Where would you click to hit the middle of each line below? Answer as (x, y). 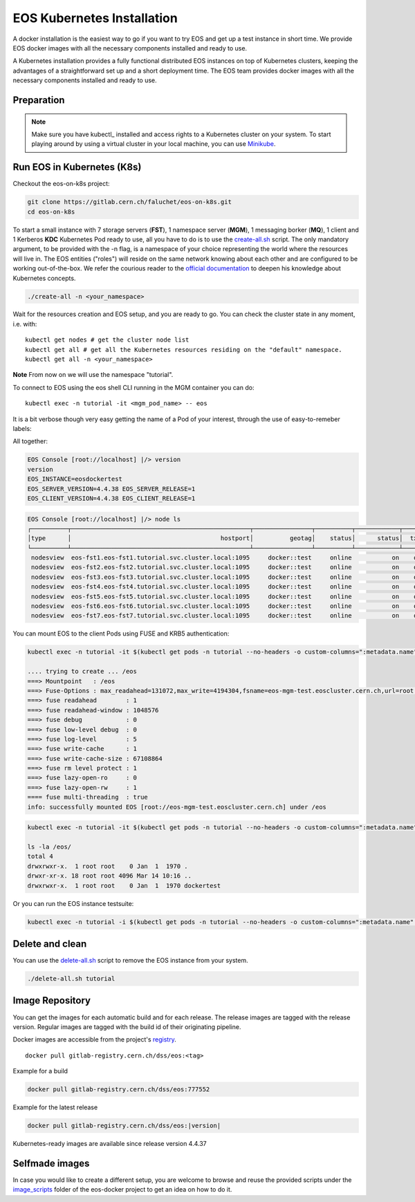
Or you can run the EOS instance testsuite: (73, 903)
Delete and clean (50, 944)
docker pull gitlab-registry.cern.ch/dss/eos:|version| (124, 1126)
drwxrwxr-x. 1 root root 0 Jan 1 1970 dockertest (124, 886)
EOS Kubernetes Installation (95, 18)
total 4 (40, 857)
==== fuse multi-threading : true (87, 797)
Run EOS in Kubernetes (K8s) (77, 167)
